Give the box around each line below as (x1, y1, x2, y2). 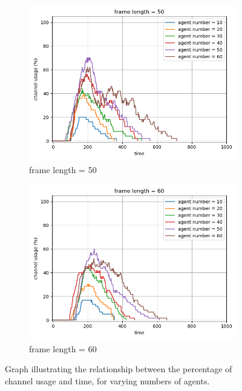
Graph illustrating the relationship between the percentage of (5, 363, 232, 375)
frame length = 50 (29, 163, 97, 176)
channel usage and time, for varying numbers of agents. (5, 374, 210, 387)
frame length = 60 (29, 342, 97, 355)
